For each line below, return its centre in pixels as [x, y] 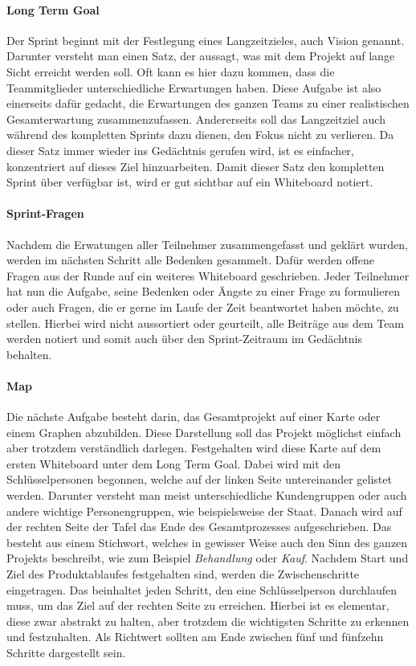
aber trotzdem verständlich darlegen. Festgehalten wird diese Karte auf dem [194, 448]
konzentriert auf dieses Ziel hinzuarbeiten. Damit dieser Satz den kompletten [196, 166]
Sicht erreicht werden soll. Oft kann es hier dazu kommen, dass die [171, 71]
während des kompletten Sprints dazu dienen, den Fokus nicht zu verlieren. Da [200, 135]
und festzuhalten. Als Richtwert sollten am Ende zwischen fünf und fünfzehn [195, 637]
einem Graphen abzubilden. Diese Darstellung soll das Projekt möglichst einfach [204, 432]
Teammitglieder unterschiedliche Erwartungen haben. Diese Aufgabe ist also [194, 87]
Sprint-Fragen [45, 213]
